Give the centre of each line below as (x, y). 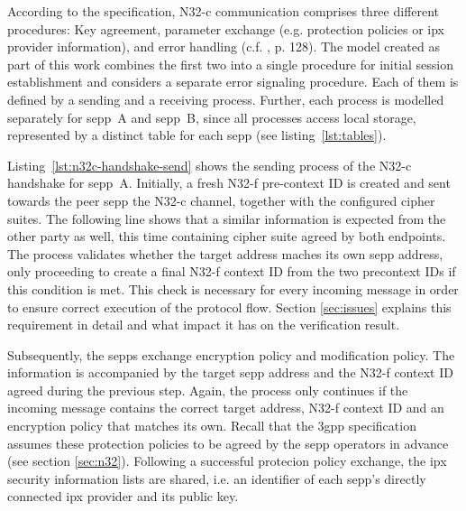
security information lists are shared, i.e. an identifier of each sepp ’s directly (217, 478)
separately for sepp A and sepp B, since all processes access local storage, (212, 117)
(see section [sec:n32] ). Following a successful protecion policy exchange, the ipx (227, 461)
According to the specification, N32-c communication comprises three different (224, 11)
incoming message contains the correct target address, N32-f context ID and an (226, 408)
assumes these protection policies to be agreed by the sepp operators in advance (228, 443)
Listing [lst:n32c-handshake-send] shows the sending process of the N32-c (210, 165)
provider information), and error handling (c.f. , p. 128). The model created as (224, 46)
